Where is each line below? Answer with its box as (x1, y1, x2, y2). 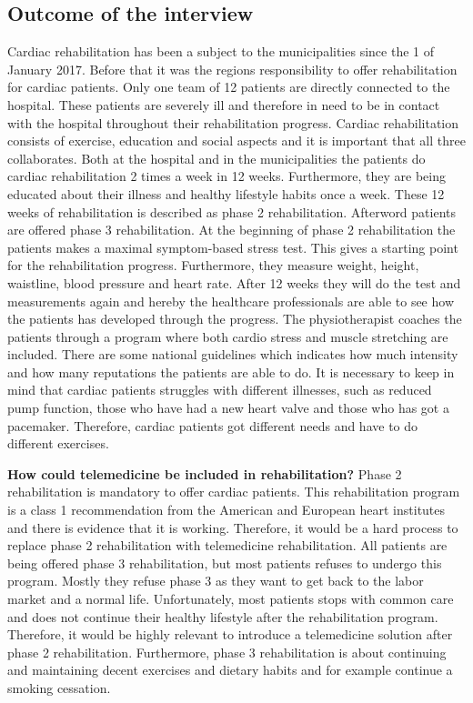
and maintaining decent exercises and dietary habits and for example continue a (7, 660, 453, 679)
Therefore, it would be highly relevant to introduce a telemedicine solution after (7, 625, 453, 644)
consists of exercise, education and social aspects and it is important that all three (7, 131, 466, 150)
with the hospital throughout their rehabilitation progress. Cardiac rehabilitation (7, 113, 459, 132)
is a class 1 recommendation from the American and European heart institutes (7, 500, 446, 519)
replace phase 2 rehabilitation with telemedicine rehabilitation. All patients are (7, 536, 448, 555)
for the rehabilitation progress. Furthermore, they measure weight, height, (7, 256, 419, 275)
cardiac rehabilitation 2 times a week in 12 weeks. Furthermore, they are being (7, 166, 447, 186)
